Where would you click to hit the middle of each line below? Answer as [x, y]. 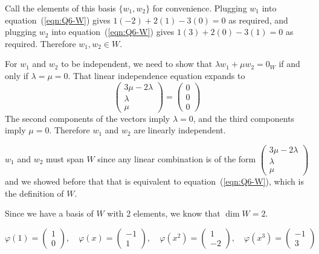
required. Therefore [40, 43]
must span [65, 158]
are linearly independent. [180, 130]
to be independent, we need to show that [137, 64]
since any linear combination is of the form [177, 158]
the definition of [34, 193]
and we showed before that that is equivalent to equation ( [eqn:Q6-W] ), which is [154, 181]
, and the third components [244, 118]
